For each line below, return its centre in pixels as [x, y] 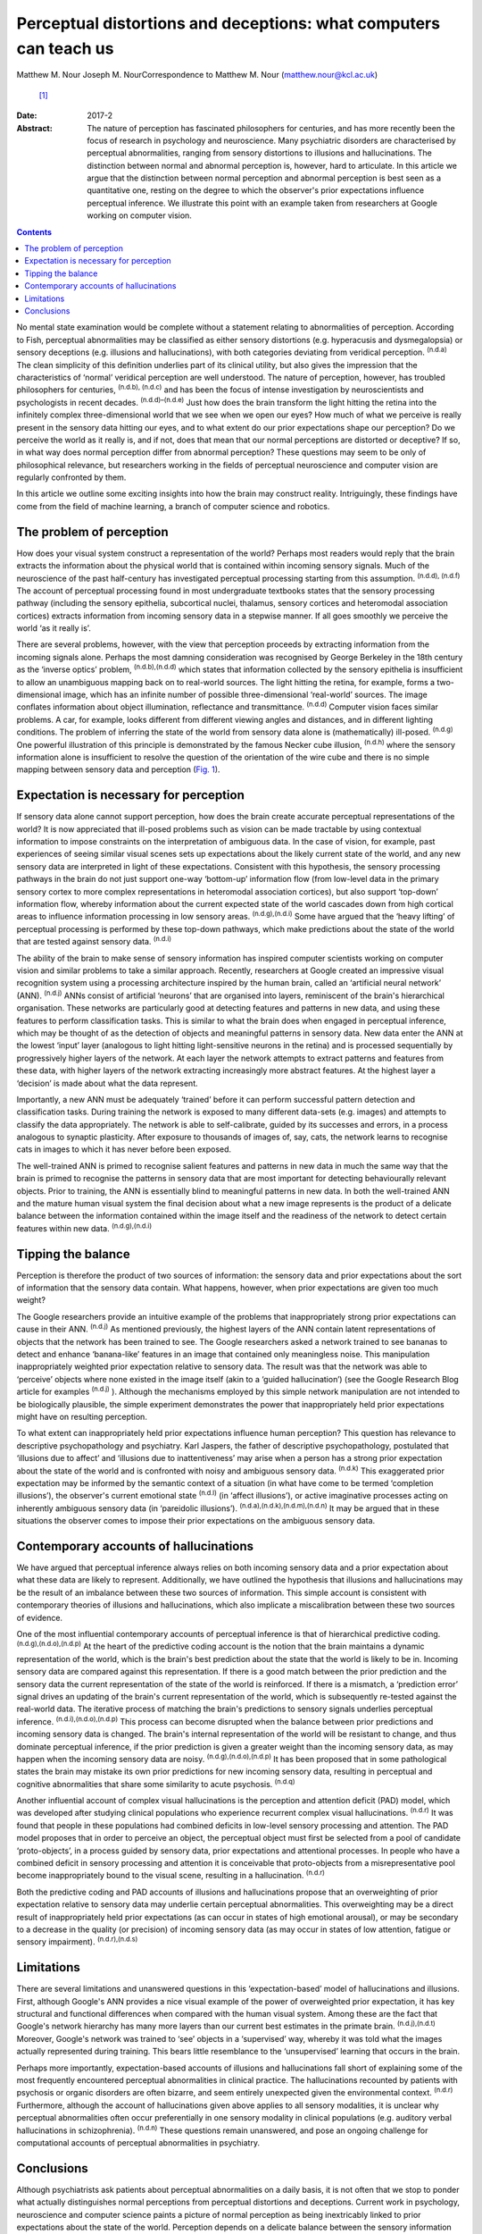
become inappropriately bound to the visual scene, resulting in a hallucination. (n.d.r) [171, 1875]
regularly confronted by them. [71, 477]
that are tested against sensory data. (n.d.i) [94, 941]
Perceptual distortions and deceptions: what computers [229, 23]
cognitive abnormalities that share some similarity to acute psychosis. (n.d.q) [156, 1783]
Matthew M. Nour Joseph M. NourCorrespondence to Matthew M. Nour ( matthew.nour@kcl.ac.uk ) [197, 75]
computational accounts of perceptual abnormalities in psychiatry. [138, 2142]
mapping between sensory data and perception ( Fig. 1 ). [118, 769]
